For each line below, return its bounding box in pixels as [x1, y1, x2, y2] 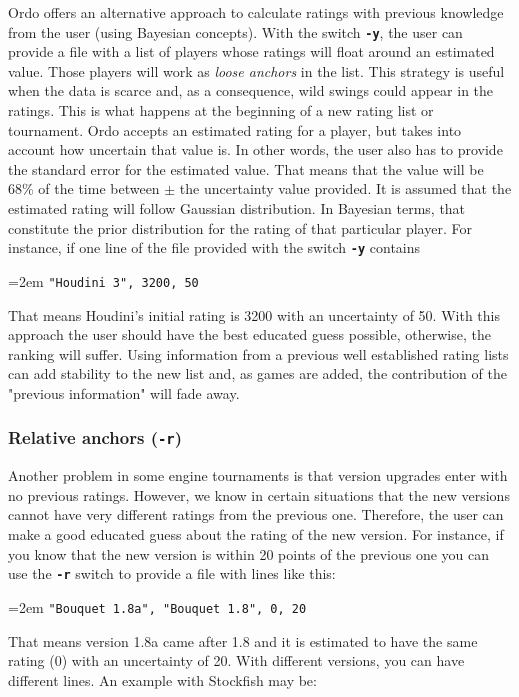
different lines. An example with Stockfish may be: [8, 669, 317, 690]
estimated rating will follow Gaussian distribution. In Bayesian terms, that [8, 198, 466, 218]
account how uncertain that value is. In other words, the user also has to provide [8, 139, 503, 160]
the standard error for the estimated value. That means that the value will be [8, 158, 484, 179]
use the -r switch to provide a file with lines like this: [8, 563, 336, 584]
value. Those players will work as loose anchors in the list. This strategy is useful [8, 60, 505, 81]
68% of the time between [8, 178, 160, 199]
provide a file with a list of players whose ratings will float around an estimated [8, 41, 495, 62]
